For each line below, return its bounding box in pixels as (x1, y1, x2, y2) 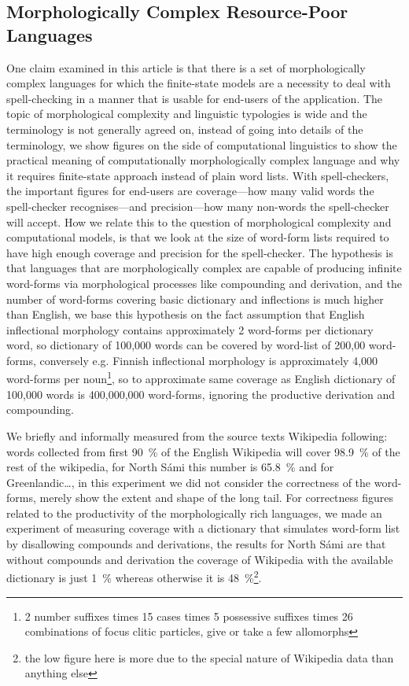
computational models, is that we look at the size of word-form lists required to (6, 229, 389, 245)
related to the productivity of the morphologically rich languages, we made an (6, 504, 382, 521)
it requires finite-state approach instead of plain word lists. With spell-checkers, (6, 167, 389, 183)
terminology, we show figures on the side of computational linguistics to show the (6, 136, 397, 153)
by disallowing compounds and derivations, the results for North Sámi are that (6, 536, 386, 552)
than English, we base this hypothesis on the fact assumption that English (6, 306, 365, 323)
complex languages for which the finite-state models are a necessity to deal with (6, 75, 391, 91)
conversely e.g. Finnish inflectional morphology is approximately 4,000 (39, 352, 378, 368)
